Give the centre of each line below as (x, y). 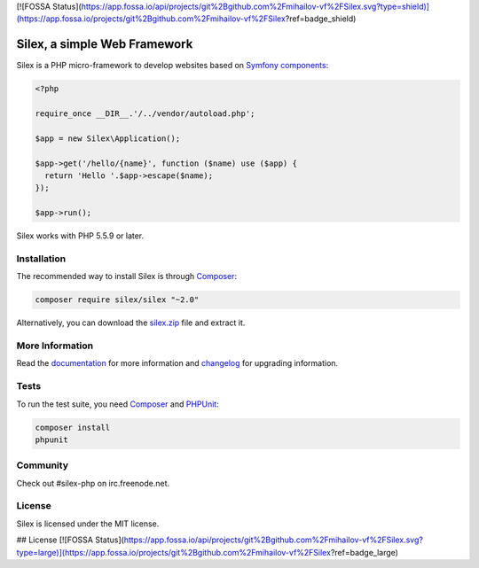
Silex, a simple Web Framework (105, 44)
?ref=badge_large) (365, 552)
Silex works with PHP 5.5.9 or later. (80, 236)
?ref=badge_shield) (321, 19)
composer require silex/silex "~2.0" (117, 300)
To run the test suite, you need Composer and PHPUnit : (118, 404)
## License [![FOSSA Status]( (70, 540)
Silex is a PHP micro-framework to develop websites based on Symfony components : (173, 66)
